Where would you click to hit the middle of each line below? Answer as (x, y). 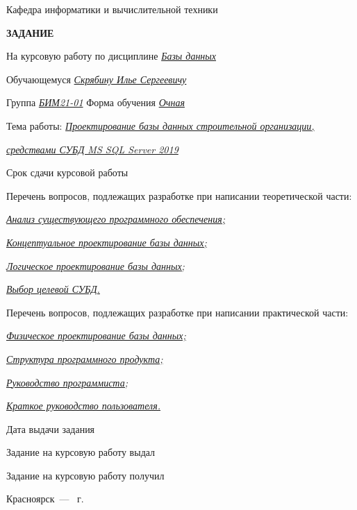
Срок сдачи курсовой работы (67, 172)
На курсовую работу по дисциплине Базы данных (111, 56)
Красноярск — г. (45, 499)
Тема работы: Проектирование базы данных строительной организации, (160, 125)
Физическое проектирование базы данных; (96, 335)
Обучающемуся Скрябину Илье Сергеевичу (97, 79)
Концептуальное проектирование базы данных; (107, 242)
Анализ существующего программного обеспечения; (116, 219)
